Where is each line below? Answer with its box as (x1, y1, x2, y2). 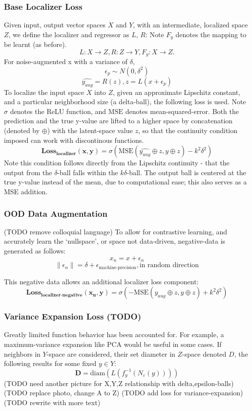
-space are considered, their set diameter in (46, 348, 175, 359)
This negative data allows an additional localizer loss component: (4, 276, 199, 286)
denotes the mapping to (175, 29, 247, 39)
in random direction (139, 262, 199, 269)
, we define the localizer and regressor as (8, 29, 129, 39)
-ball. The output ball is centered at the (126, 167, 246, 177)
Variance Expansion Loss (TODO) (4, 310, 141, 322)
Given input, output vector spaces (4, 20, 105, 30)
